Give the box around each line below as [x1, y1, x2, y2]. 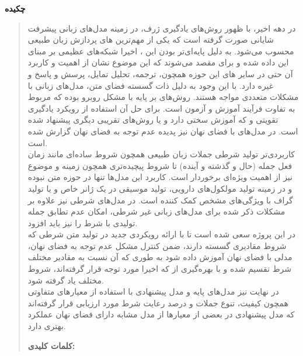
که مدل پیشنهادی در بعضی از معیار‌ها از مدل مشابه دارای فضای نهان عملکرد [27, 308, 295, 320]
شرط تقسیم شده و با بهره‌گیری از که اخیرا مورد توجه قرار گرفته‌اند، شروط [27, 262, 292, 275]
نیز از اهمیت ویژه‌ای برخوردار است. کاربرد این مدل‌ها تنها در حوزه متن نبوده [27, 171, 292, 183]
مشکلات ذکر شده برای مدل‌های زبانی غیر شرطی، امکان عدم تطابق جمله [27, 205, 285, 217]
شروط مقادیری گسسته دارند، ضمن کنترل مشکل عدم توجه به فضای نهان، [27, 239, 287, 251]
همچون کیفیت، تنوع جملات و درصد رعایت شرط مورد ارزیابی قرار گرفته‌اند [27, 296, 288, 309]
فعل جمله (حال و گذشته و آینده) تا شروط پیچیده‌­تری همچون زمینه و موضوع [27, 159, 292, 171]
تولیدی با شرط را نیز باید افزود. [27, 216, 138, 229]
